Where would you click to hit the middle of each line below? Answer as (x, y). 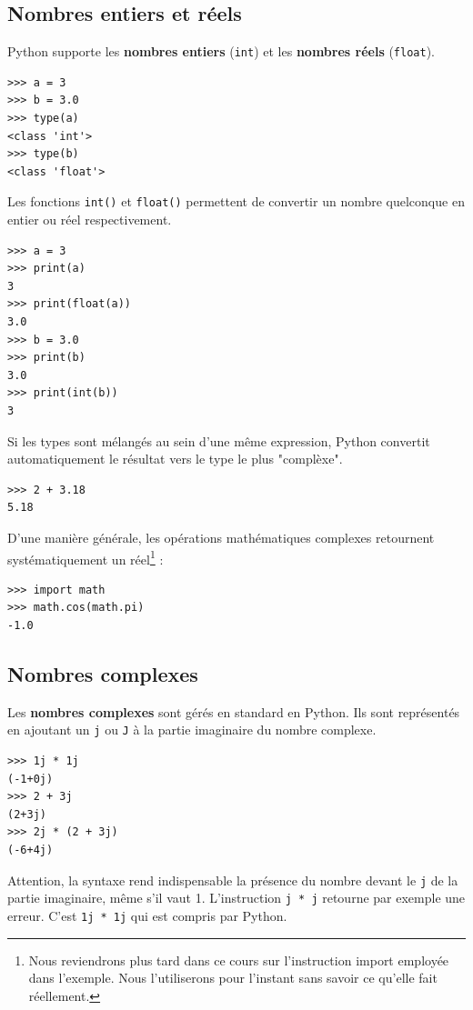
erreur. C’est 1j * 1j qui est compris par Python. (147, 915)
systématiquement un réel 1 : (86, 557)
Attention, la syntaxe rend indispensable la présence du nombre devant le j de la (233, 880)
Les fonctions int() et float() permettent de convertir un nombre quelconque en (236, 201)
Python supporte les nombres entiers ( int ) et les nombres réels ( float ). (221, 51)
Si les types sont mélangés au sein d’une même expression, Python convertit (219, 440)
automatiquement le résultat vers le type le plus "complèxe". (175, 459)
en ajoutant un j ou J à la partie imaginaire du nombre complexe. (192, 730)
